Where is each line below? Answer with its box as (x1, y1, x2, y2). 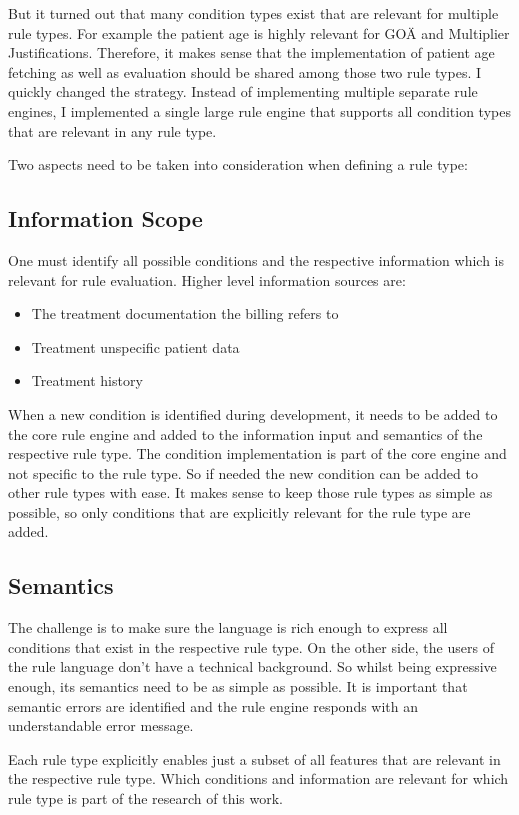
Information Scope (8, 203, 203, 234)
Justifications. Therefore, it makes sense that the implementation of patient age (8, 42, 495, 63)
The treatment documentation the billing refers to (31, 303, 339, 324)
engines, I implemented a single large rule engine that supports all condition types (8, 100, 511, 121)
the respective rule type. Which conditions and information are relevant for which (8, 768, 509, 789)
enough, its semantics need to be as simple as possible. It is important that (8, 676, 468, 697)
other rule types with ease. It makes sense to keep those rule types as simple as (8, 482, 493, 503)
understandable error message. (8, 715, 194, 736)
